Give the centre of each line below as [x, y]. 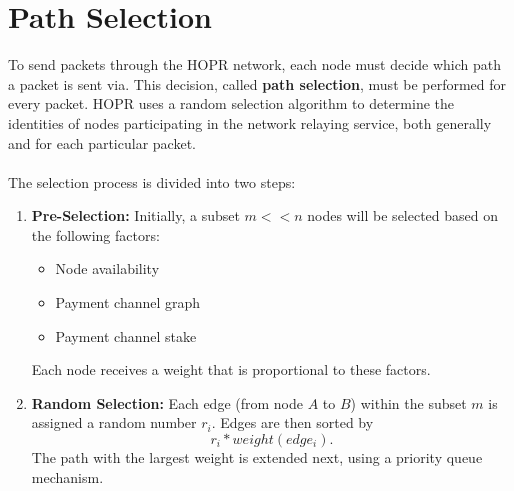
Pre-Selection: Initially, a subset [135, 215]
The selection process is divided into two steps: [152, 181]
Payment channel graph [128, 302]
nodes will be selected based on [403, 215]
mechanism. [67, 476]
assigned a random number [114, 422]
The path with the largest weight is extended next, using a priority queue [257, 457]
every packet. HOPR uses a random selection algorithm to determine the [231, 103]
